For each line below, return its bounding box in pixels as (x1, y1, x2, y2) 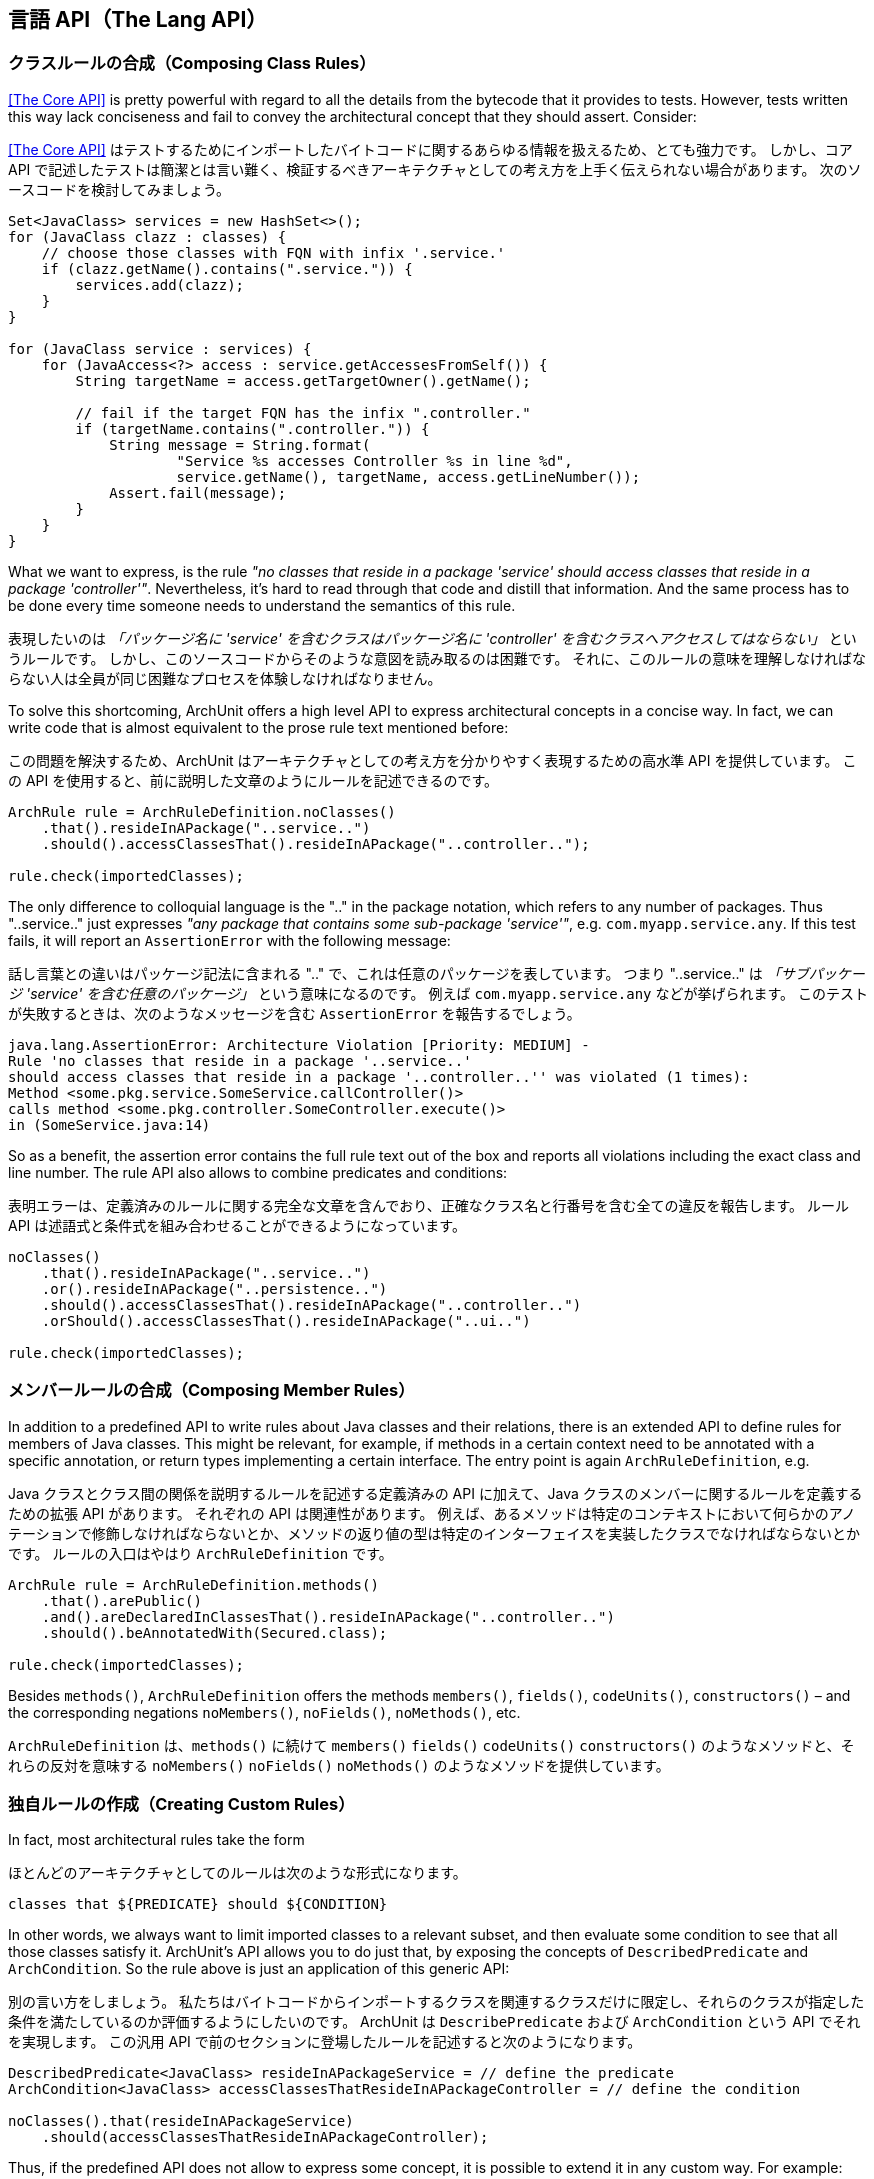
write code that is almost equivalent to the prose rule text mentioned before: (8, 718, 509, 736)
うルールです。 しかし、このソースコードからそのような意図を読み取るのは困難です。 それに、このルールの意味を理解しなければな (8, 649, 866, 667)
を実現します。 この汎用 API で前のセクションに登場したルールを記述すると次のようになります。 (8, 2033, 642, 2051)
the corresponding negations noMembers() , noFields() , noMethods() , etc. (8, 1703, 521, 1721)
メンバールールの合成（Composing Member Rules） (8, 1380, 415, 1401)
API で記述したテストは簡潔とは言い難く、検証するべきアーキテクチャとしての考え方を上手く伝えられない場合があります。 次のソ (8, 160, 862, 178)
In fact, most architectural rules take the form (8, 1831, 305, 1849)
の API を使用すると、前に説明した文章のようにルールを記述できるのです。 (8, 771, 498, 789)
